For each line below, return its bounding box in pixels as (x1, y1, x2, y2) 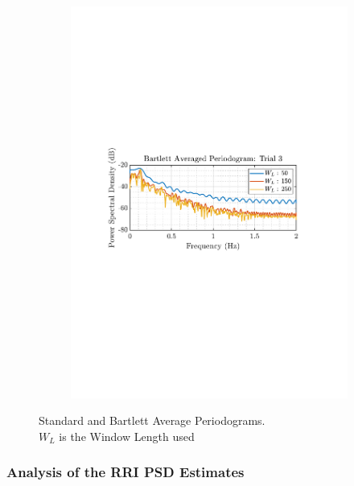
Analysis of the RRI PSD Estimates (6, 462, 245, 482)
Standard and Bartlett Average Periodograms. (39, 412, 265, 429)
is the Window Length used (59, 427, 195, 444)
